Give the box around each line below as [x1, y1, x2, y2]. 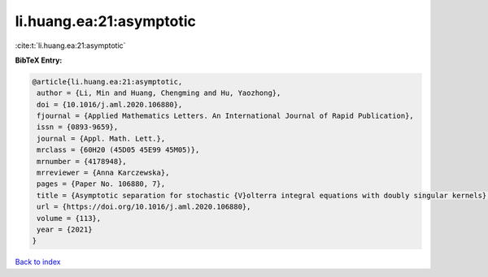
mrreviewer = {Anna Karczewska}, [37, 168, 170, 178]
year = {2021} [37, 225, 93, 234]
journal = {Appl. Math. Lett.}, [37, 134, 166, 143]
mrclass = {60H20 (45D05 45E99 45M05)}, [37, 145, 200, 154]
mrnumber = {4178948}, [37, 157, 128, 166]
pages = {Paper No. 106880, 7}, [37, 180, 166, 188]
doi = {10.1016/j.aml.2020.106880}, [37, 100, 183, 109]
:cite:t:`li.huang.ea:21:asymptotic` [15, 41, 126, 50]
